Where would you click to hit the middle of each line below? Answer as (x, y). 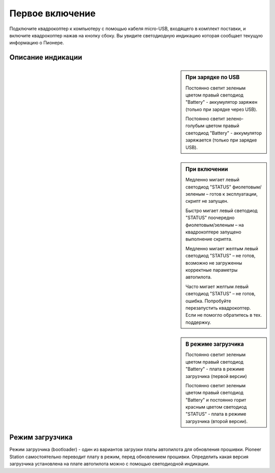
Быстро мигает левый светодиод (222, 210)
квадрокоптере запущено (213, 232)
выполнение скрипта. (209, 239)
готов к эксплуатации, (234, 194)
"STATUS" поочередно (210, 218)
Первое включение (53, 13)
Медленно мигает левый (212, 180)
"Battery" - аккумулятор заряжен (222, 102)
